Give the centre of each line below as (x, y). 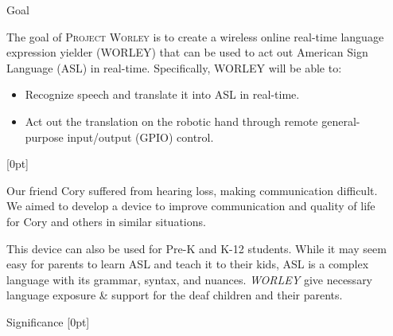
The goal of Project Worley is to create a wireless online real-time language (195, 36)
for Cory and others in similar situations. (106, 221)
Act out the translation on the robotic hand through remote (171, 121)
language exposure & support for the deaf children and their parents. (175, 295)
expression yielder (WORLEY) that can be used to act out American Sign (187, 52)
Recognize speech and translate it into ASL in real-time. (162, 94)
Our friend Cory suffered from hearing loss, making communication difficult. (192, 190)
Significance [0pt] (48, 321)
